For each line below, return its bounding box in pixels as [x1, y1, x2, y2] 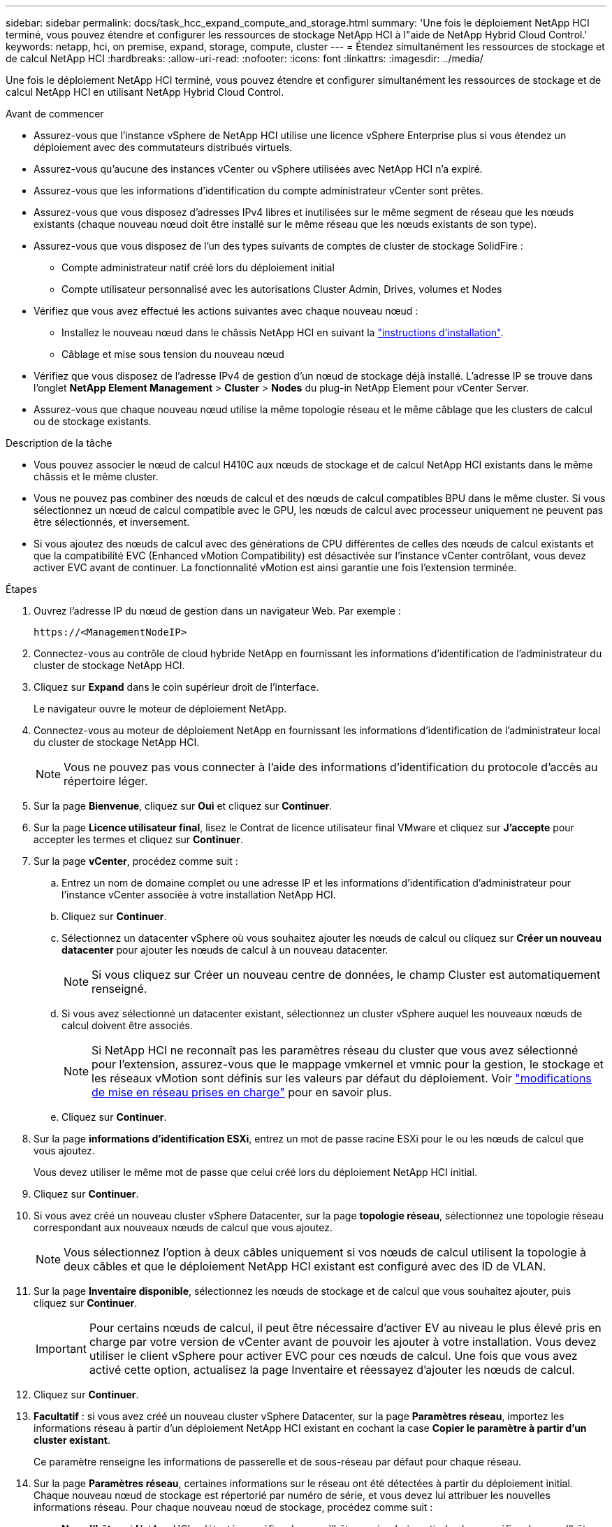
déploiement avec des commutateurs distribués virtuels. [34, 141, 293, 153]
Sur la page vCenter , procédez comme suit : [34, 855, 238, 867]
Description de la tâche [6, 437, 112, 449]
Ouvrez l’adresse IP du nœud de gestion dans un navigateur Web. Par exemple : [34, 605, 401, 617]
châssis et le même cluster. [34, 471, 159, 482]
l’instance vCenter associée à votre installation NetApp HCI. [61, 889, 336, 901]
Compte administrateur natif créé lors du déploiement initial [61, 261, 335, 273]
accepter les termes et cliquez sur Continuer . [34, 833, 244, 845]
